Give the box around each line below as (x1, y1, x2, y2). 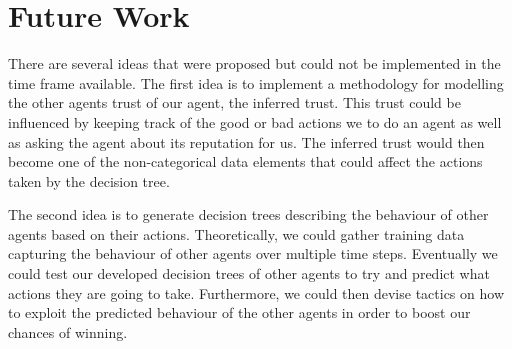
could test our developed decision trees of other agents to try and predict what (8, 263, 490, 284)
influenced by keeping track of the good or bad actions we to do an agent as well (8, 111, 502, 132)
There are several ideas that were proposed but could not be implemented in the (8, 53, 501, 74)
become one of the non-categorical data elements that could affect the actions (8, 151, 483, 172)
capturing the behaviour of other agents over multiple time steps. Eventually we (8, 243, 498, 264)
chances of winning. (8, 321, 128, 342)
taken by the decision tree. (8, 170, 170, 191)
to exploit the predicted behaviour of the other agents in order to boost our (8, 302, 471, 323)
